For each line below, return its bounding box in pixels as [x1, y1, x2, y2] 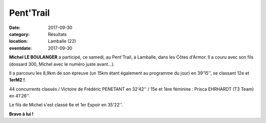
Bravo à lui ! [9, 111, 34, 117]
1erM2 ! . [9, 77, 27, 83]
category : [9, 31, 30, 37]
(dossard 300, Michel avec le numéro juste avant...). [9, 61, 115, 67]
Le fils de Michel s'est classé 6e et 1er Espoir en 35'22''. [9, 102, 123, 108]
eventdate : [9, 45, 32, 51]
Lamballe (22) [48, 38, 76, 44]
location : [9, 38, 28, 44]
